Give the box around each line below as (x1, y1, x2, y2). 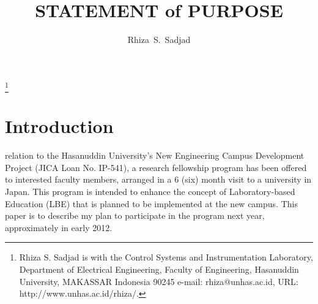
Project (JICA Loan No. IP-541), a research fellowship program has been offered (5, 161, 307, 173)
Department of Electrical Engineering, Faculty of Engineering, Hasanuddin (19, 262, 299, 275)
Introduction (5, 113, 114, 139)
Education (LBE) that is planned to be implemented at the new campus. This (5, 197, 298, 210)
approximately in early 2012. (5, 221, 113, 234)
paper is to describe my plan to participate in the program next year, (5, 209, 265, 222)
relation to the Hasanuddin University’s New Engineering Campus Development (5, 149, 305, 162)
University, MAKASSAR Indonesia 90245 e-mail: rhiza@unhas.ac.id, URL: (19, 275, 298, 287)
